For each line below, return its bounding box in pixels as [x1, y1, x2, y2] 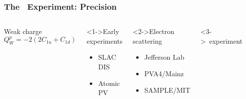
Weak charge [4, 26, 42, 36]
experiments [86, 35, 123, 46]
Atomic [98, 78, 120, 88]
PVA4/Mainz [144, 68, 184, 78]
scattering [133, 35, 163, 46]
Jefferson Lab [144, 52, 184, 62]
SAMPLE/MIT [144, 84, 190, 95]
